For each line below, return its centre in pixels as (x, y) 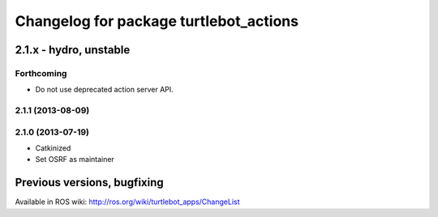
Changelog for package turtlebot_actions (157, 21)
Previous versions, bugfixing (89, 183)
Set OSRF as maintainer (75, 160)
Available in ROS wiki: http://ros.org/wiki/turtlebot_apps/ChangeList (127, 202)
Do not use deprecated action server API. (104, 90)
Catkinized (53, 148)
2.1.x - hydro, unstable (73, 50)
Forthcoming (41, 73)
